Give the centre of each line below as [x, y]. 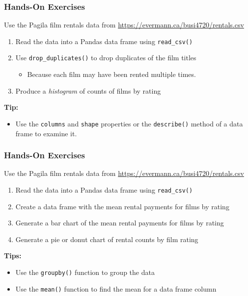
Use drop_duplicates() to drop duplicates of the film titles [106, 58]
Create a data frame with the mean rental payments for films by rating [122, 206]
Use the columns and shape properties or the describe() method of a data [129, 123]
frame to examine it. [46, 133]
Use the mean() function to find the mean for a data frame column [116, 288]
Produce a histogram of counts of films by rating [88, 90]
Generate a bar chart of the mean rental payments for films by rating [120, 223]
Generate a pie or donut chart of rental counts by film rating [107, 239]
